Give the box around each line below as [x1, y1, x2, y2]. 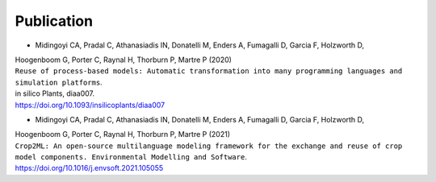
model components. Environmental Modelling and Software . [15, 152, 248, 162]
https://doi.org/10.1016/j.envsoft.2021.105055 [15, 163, 164, 173]
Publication [15, 12, 93, 30]
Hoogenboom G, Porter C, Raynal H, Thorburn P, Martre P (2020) [15, 55, 232, 64]
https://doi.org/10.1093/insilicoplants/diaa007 [15, 100, 166, 110]
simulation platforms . [15, 77, 103, 87]
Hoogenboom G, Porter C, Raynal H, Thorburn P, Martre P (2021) [15, 130, 230, 139]
